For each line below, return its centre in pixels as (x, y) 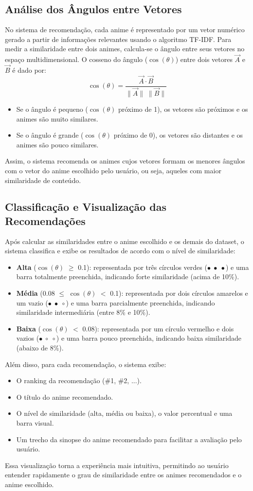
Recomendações (45, 220)
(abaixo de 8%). (40, 348)
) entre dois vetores (204, 59)
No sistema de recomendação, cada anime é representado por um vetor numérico (125, 30)
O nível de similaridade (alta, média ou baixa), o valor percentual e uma (124, 413)
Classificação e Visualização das (86, 206)
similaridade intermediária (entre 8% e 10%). (83, 312)
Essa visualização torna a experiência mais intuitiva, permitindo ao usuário (117, 465)
